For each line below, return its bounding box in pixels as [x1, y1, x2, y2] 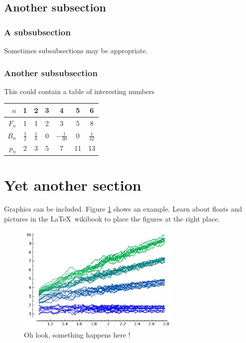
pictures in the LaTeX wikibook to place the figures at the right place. [4, 213, 220, 224]
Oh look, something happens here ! [24, 330, 130, 340]
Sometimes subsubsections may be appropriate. [4, 45, 148, 55]
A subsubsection [4, 25, 71, 38]
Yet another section [4, 175, 141, 195]
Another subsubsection [4, 66, 98, 79]
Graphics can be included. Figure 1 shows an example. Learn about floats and [4, 204, 243, 214]
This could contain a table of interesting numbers [4, 86, 155, 96]
